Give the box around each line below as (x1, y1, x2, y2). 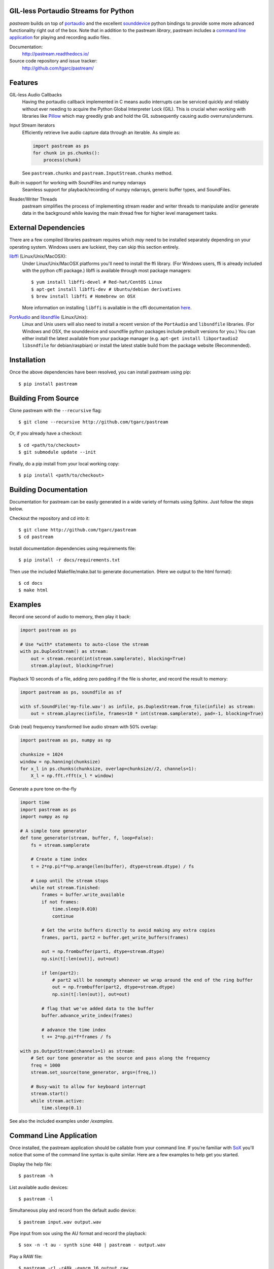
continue (52, 913, 74, 919)
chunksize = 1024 (20, 752, 63, 757)
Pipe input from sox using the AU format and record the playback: (9, 1230, 147, 1237)
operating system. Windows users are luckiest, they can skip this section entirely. (9, 244, 180, 250)
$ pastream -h (18, 1173, 53, 1179)
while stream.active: (30, 1098, 85, 1104)
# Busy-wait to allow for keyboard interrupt (30, 1084, 146, 1089)
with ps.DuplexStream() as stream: (20, 649, 109, 654)
